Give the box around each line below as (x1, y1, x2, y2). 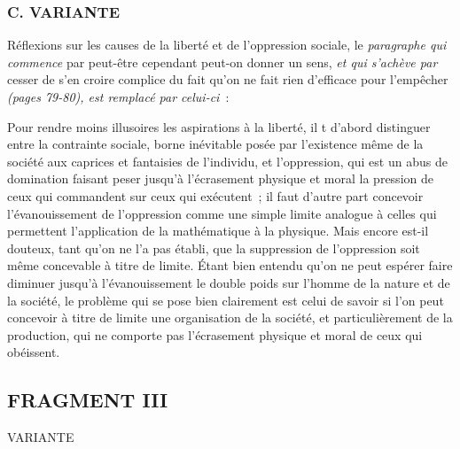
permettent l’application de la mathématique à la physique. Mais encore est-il (7, 221, 429, 240)
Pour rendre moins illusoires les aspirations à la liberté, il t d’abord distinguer (7, 117, 431, 135)
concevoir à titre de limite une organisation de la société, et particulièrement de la (7, 308, 453, 327)
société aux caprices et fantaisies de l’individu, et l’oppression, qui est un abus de (7, 151, 448, 170)
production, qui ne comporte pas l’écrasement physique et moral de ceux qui (7, 325, 423, 344)
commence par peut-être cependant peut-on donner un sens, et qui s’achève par (7, 52, 438, 71)
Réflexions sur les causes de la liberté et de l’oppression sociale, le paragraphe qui (7, 35, 447, 54)
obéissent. (7, 343, 60, 361)
